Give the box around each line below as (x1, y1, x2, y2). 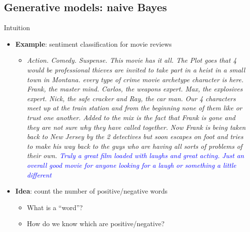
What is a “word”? (27, 202, 83, 212)
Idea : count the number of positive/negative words (15, 186, 168, 196)
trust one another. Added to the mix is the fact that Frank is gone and (27, 112, 235, 122)
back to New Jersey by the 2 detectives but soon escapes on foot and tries (27, 131, 243, 142)
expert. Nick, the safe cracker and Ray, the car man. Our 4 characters (27, 93, 236, 103)
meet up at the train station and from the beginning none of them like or (27, 103, 242, 113)
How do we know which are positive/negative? (27, 218, 165, 229)
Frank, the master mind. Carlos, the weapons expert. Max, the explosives (27, 84, 243, 94)
